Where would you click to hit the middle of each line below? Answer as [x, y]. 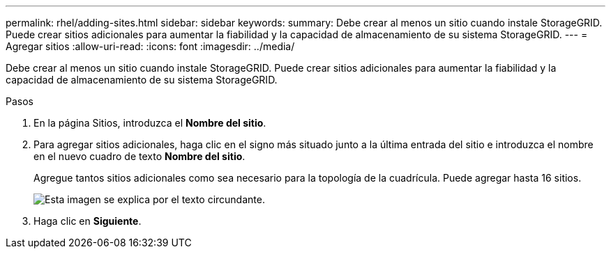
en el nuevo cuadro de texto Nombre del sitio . [139, 156]
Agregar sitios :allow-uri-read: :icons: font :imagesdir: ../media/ [150, 46]
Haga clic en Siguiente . [88, 221]
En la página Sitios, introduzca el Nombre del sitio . [150, 123]
